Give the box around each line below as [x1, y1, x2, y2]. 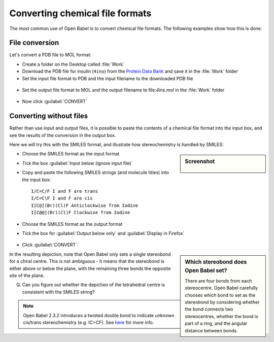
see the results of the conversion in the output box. [9, 132, 116, 138]
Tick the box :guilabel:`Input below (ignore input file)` [22, 160, 133, 166]
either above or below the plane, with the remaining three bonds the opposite [9, 265, 171, 271]
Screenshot [185, 158, 215, 165]
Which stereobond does [185, 258, 247, 265]
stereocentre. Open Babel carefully [185, 285, 258, 291]
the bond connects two [185, 306, 233, 312]
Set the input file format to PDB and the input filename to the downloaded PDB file [22, 75, 193, 81]
